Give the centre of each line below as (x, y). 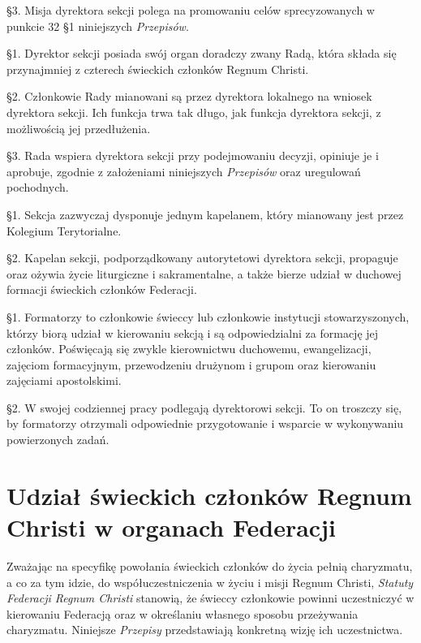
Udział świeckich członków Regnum (209, 495)
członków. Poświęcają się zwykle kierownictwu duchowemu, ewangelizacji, (189, 349)
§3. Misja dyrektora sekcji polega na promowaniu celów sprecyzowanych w (191, 10)
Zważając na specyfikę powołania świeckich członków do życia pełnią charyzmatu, (210, 565)
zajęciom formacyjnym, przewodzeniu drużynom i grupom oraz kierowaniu (191, 364)
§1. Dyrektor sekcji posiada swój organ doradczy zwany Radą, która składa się (202, 53)
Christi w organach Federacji (171, 527)
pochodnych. (38, 187)
